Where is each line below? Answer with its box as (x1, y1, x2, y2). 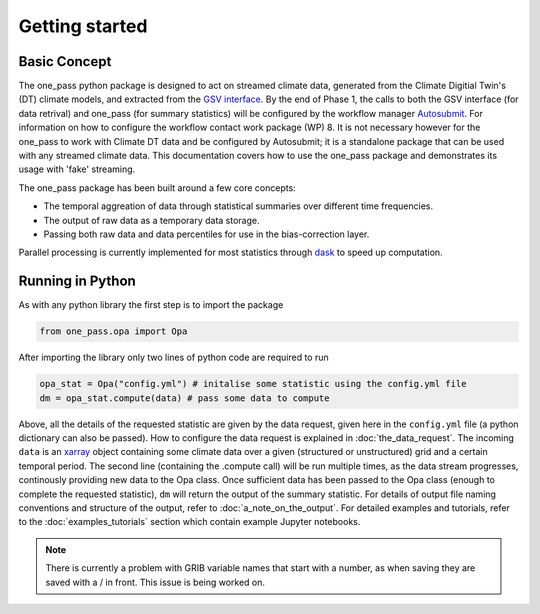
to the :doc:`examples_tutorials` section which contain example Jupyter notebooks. (18, 516, 361, 528)
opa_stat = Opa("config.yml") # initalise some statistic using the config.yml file (39, 378, 467, 390)
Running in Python (18, 273, 137, 290)
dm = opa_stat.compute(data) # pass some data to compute (39, 392, 330, 404)
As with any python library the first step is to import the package (18, 299, 284, 311)
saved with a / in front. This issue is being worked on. (45, 576, 265, 588)
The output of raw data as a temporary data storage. (43, 214, 260, 226)
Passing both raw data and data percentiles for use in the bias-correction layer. (43, 228, 370, 240)
